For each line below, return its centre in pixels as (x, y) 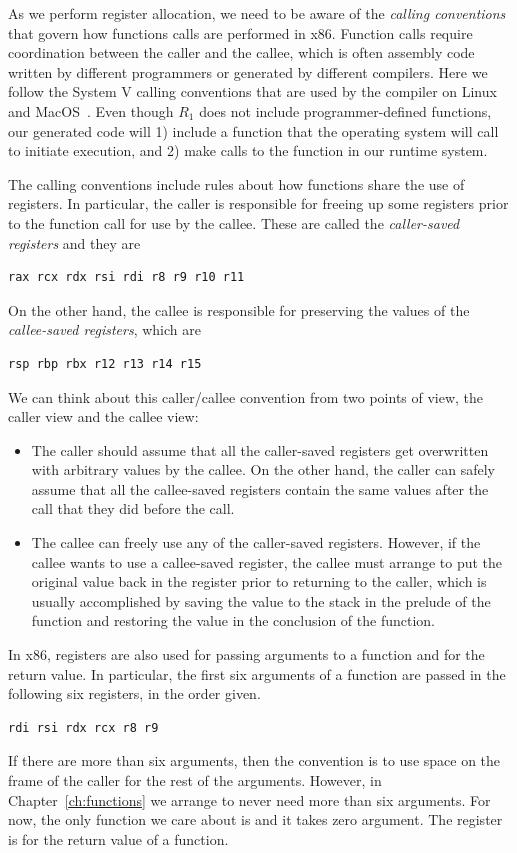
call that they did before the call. (133, 508)
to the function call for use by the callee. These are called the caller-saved (234, 222)
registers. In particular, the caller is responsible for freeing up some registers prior (258, 203)
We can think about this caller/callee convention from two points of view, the (246, 396)
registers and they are (74, 242)
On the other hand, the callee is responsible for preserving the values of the (239, 309)
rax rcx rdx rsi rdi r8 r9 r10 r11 (126, 277)
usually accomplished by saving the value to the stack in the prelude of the (261, 600)
